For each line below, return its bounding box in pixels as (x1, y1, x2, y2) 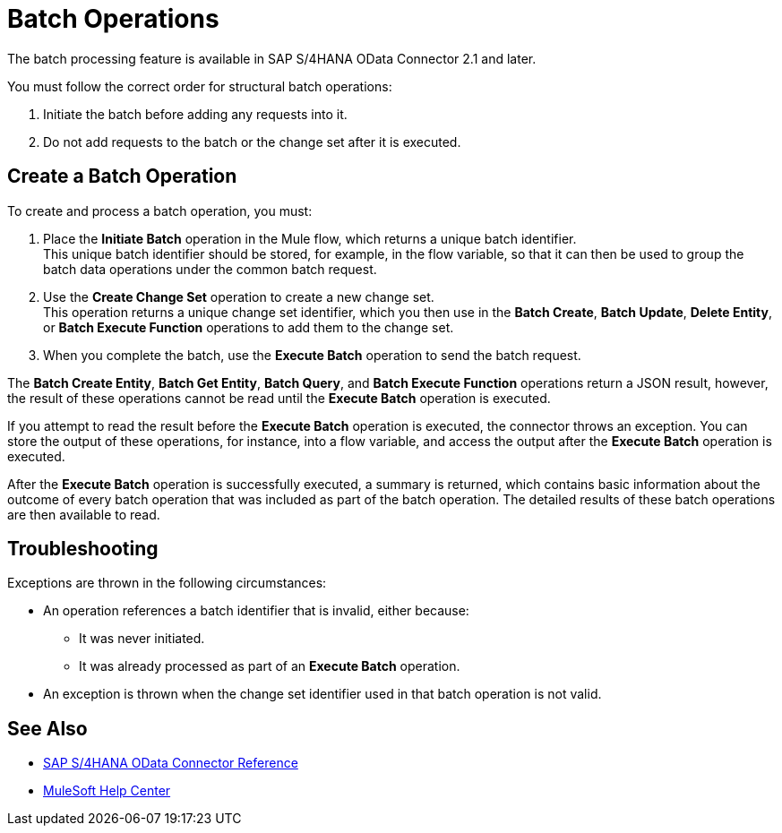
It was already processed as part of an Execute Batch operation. (79, 658, 460, 674)
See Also (7, 717, 88, 740)
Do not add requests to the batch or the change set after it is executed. (43, 133, 461, 150)
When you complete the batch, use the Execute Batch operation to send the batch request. (43, 347, 581, 363)
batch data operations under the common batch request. (43, 261, 377, 277)
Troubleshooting (7, 537, 159, 561)
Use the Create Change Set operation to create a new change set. (43, 288, 434, 305)
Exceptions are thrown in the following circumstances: (7, 575, 327, 591)
